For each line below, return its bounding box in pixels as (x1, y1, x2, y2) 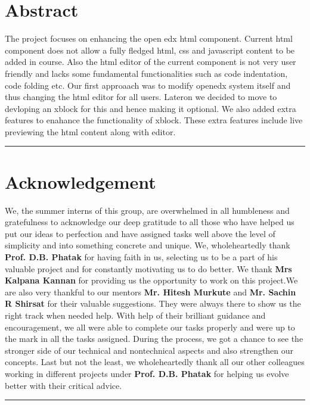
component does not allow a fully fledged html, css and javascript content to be (5, 43, 295, 56)
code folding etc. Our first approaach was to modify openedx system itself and (5, 79, 291, 91)
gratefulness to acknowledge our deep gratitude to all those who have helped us (5, 216, 294, 228)
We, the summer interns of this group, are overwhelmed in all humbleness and (5, 204, 290, 216)
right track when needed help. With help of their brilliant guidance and (5, 309, 266, 321)
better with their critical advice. (5, 379, 122, 391)
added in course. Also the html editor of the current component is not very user (5, 55, 296, 68)
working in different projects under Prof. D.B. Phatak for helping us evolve (5, 367, 289, 379)
